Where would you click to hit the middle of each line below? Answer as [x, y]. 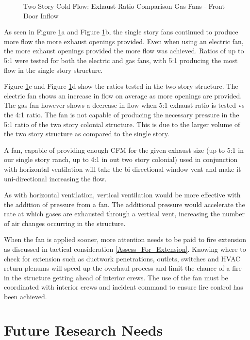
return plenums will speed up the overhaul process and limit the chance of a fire [123, 268]
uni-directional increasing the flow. [55, 178]
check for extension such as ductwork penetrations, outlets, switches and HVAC [122, 258]
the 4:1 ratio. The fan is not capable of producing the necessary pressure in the [122, 114]
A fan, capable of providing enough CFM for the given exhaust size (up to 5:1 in [124, 150]
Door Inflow [41, 15]
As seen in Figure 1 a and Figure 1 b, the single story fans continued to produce [121, 32]
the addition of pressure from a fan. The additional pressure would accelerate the [125, 204]
